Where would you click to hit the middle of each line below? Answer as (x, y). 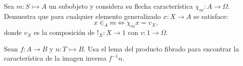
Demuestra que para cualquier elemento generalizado (82, 16)
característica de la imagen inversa (55, 58)
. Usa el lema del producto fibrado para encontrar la (161, 48)
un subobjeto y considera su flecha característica (121, 6)
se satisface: (211, 16)
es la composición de (64, 32)
